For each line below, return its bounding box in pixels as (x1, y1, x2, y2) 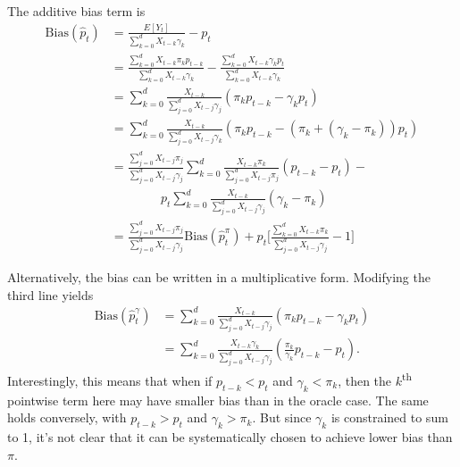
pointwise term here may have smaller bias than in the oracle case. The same (7, 390, 429, 409)
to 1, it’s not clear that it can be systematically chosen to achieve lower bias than (7, 428, 453, 446)
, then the (338, 371, 392, 389)
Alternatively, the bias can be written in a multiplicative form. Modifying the (7, 267, 431, 286)
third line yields (7, 285, 94, 304)
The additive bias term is (7, 2, 146, 20)
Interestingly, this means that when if (7, 371, 213, 389)
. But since (252, 408, 312, 427)
